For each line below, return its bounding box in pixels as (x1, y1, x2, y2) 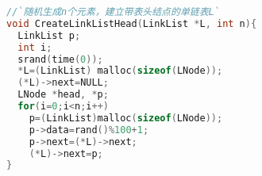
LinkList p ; (17, 29, 81, 41)
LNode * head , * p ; (17, 89, 109, 101)
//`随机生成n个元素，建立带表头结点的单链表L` (6, 6, 220, 17)
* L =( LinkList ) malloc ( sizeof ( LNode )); (17, 65, 223, 77)
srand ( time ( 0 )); (17, 53, 103, 65)
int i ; (17, 41, 52, 53)
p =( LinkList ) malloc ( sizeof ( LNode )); (29, 112, 223, 124)
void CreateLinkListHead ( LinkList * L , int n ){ (6, 17, 257, 29)
